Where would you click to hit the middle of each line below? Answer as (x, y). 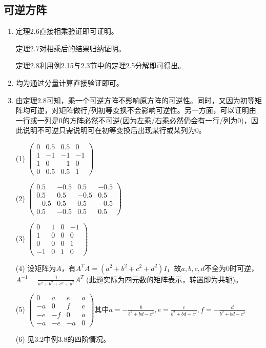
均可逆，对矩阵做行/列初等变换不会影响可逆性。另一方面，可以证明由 (139, 110)
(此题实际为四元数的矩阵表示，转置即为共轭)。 (164, 279)
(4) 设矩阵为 (36, 268)
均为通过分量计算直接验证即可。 (69, 82)
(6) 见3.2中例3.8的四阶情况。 (63, 339)
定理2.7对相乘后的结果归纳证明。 (70, 48)
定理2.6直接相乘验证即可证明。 (67, 31)
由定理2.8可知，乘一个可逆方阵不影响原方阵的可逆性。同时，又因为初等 (135, 100)
